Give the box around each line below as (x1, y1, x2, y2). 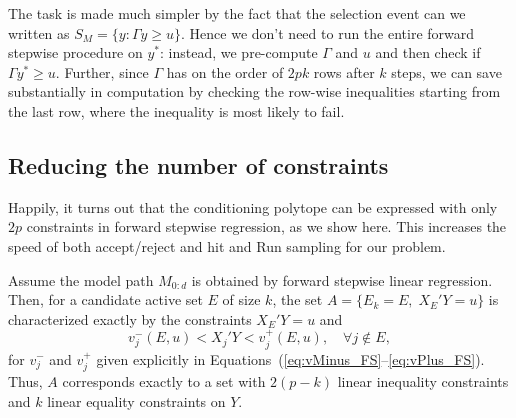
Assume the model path (8, 269, 154, 290)
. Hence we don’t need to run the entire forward (181, 22, 475, 43)
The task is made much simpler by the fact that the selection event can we (8, 3, 466, 23)
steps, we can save (391, 61, 502, 82)
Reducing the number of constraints (8, 149, 389, 180)
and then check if (375, 42, 481, 63)
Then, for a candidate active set (8, 289, 203, 310)
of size (222, 289, 261, 310)
